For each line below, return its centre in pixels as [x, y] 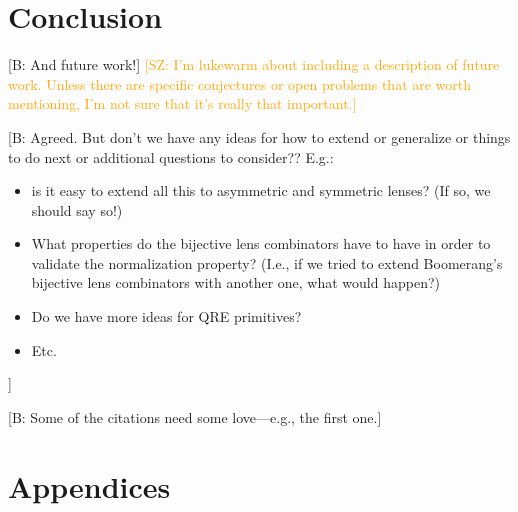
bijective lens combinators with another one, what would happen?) [235, 282]
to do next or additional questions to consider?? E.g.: [171, 156]
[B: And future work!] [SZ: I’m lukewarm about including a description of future [254, 64]
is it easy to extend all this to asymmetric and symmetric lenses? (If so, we [261, 190]
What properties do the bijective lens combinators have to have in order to [261, 243]
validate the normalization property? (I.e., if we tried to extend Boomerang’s [267, 262]
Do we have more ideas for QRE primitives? [166, 316]
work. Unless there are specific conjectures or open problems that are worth [240, 83]
